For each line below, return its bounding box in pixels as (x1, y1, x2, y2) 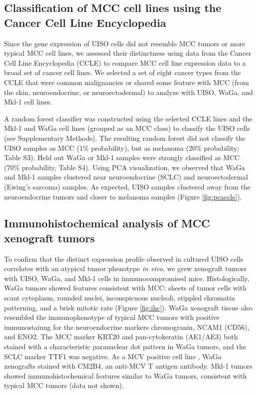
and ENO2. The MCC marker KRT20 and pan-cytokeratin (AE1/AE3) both (4, 331, 238, 342)
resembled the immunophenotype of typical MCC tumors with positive (4, 312, 220, 322)
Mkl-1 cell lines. (4, 97, 52, 107)
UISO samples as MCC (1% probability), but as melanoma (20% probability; (4, 142, 240, 153)
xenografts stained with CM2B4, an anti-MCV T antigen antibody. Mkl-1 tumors (4, 361, 253, 371)
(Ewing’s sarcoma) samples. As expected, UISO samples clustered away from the (4, 181, 251, 192)
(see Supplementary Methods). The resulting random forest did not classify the (4, 132, 246, 143)
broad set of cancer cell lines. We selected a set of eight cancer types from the (4, 67, 241, 78)
